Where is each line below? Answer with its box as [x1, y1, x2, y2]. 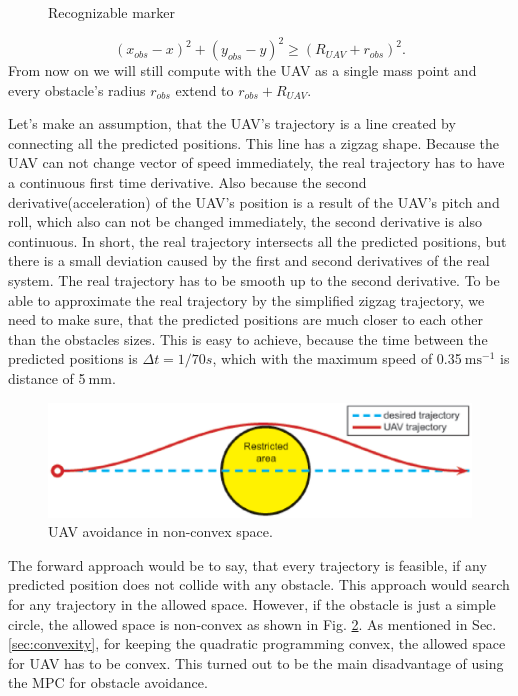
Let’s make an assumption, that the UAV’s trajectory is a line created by [8, 113, 456, 134]
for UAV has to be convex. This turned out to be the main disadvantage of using [8, 652, 504, 673]
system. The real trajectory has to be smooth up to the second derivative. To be [8, 270, 500, 291]
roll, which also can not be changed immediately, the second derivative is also [8, 211, 483, 232]
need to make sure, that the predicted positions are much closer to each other [8, 309, 483, 330]
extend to [175, 79, 234, 100]
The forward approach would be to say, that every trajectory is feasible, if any [8, 554, 487, 575]
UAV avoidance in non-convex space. [48, 521, 273, 542]
